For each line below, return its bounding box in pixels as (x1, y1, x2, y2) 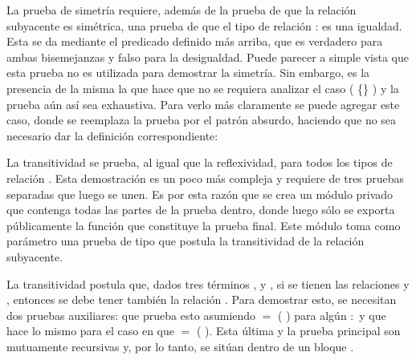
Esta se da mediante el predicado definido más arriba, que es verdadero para (6, 33, 383, 50)
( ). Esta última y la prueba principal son (196, 322, 401, 339)
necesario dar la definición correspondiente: (6, 127, 218, 144)
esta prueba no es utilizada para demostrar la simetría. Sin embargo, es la (6, 64, 370, 81)
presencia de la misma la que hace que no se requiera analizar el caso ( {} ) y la (6, 79, 399, 96)
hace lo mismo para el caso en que (6, 322, 174, 339)
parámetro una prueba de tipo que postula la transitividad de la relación (6, 233, 365, 249)
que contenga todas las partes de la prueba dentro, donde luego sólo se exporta (6, 201, 395, 218)
